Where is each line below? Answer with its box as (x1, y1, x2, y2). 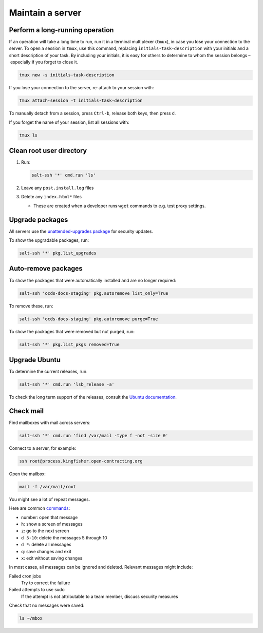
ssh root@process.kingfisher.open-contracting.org (19, 458, 143, 464)
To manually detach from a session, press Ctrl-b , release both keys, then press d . (9, 110, 176, 116)
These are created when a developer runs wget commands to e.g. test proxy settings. (33, 203, 206, 209)
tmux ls (19, 132, 38, 138)
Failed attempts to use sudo (9, 587, 65, 593)
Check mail (9, 407, 44, 415)
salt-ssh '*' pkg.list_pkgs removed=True (19, 342, 120, 347)
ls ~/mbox (19, 615, 43, 621)
